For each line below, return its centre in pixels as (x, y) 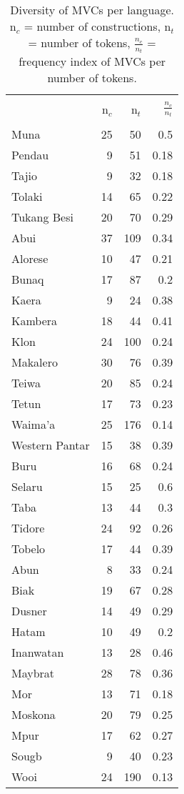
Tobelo (29, 549)
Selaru (27, 487)
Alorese (30, 259)
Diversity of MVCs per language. (92, 10)
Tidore (28, 528)
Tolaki (27, 197)
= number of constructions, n (97, 26)
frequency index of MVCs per (92, 61)
